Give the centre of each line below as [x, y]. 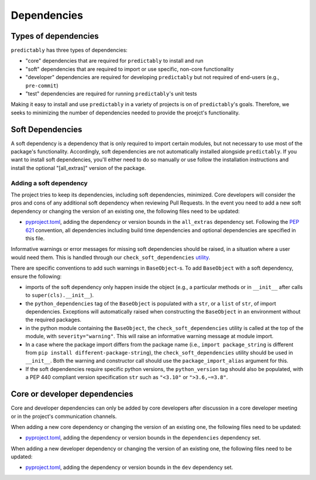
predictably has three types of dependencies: [69, 50]
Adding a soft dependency [49, 183]
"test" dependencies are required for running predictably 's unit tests [111, 94]
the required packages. [54, 320]
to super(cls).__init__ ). [60, 295]
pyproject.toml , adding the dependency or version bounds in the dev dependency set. [129, 467]
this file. [35, 238]
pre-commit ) [42, 86]
